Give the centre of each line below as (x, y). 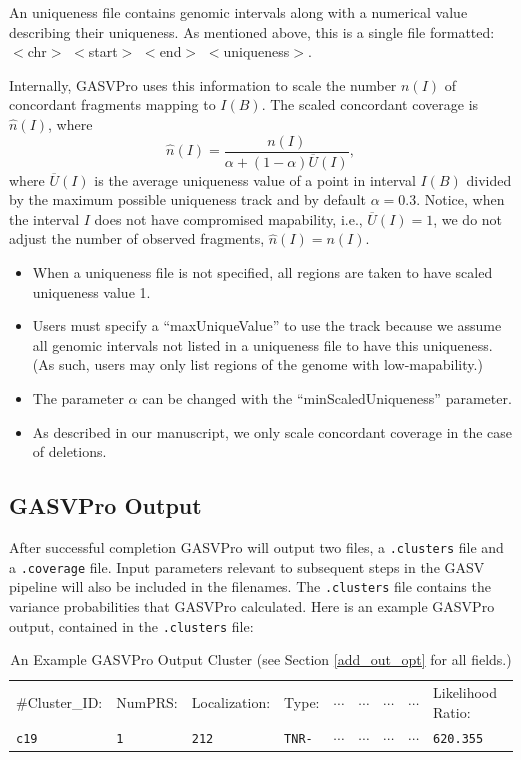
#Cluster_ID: (59, 701)
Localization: (231, 701)
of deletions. (69, 451)
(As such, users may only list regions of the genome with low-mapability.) (257, 364)
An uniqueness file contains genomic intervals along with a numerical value (238, 12)
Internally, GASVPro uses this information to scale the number (203, 84)
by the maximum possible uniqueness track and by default (187, 199)
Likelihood (465, 692)
